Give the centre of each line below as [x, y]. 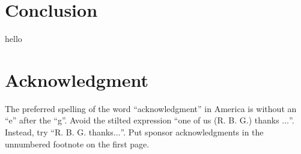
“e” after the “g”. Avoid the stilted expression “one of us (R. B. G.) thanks [142, 120]
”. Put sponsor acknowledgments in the [192, 132]
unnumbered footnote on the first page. [77, 144]
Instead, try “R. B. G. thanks [59, 132]
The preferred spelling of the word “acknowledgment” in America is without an [151, 108]
